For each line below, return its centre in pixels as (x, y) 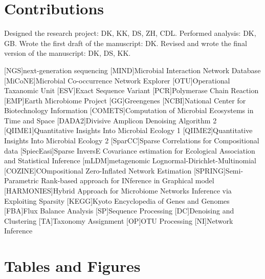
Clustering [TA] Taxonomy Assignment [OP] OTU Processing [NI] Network (119, 220)
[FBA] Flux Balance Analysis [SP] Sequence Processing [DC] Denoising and (119, 211)
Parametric (21, 180)
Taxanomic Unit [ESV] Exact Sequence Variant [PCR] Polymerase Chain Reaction (131, 90)
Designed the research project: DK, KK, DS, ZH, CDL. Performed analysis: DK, (130, 33)
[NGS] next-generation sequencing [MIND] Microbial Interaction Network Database (132, 70)
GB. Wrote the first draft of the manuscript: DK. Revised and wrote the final (126, 43)
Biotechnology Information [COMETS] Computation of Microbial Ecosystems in (129, 110)
